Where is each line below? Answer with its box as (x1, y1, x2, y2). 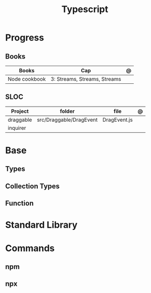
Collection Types (5, 182, 60, 190)
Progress (5, 32, 44, 43)
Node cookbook (8, 76, 46, 82)
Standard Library (5, 219, 78, 231)
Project (11, 108, 29, 115)
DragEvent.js (103, 116, 133, 123)
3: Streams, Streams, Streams (50, 76, 121, 82)
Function (5, 199, 34, 208)
